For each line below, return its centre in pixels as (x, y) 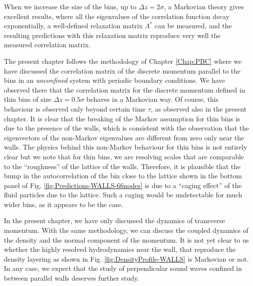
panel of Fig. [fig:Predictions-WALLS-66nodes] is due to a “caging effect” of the (123, 185)
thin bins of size (28, 99)
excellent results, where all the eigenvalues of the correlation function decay (117, 16)
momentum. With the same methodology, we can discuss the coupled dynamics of (126, 230)
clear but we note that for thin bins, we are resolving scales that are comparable (124, 156)
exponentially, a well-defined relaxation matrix (74, 26)
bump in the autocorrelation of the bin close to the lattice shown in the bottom (123, 176)
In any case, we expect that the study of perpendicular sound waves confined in (123, 268)
